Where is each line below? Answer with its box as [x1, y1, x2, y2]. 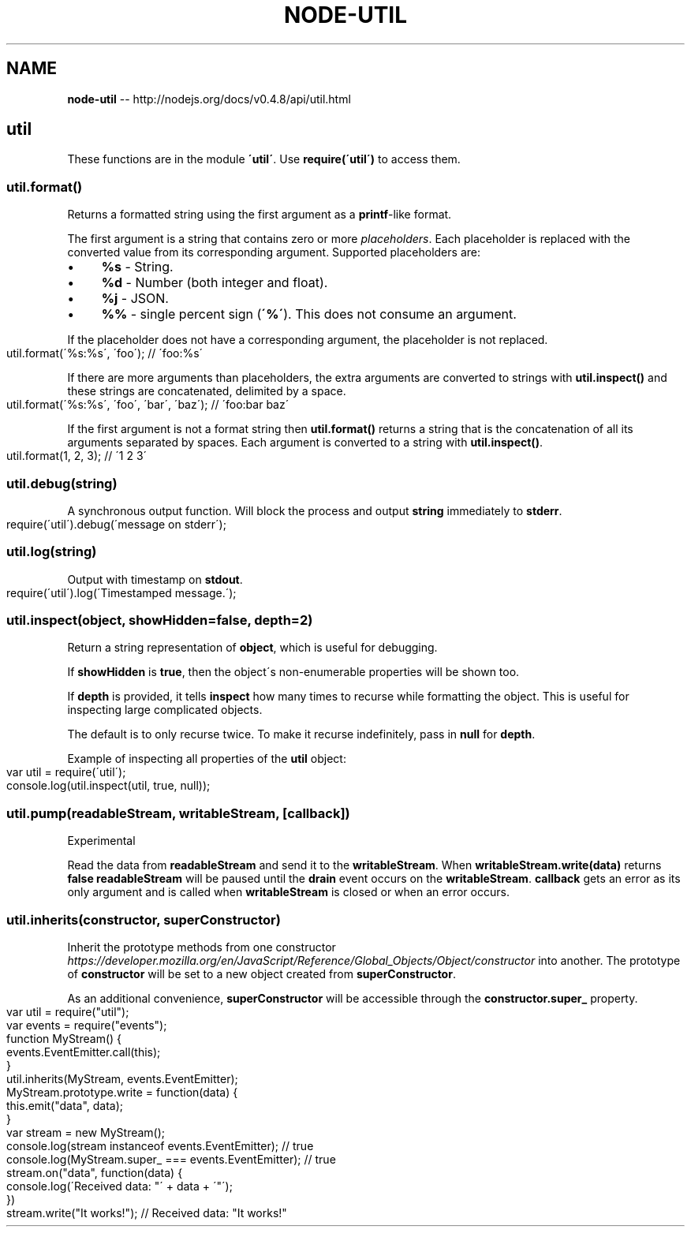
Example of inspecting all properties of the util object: [67, 752, 346, 766]
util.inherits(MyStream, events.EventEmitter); [6, 1071, 238, 1085]
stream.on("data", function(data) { [6, 1165, 183, 1179]
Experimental [67, 834, 136, 848]
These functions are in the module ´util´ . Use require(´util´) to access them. [67, 152, 461, 166]
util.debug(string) [6, 475, 118, 491]
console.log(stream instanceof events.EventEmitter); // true [6, 1138, 314, 1153]
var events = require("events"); [6, 1018, 167, 1032]
